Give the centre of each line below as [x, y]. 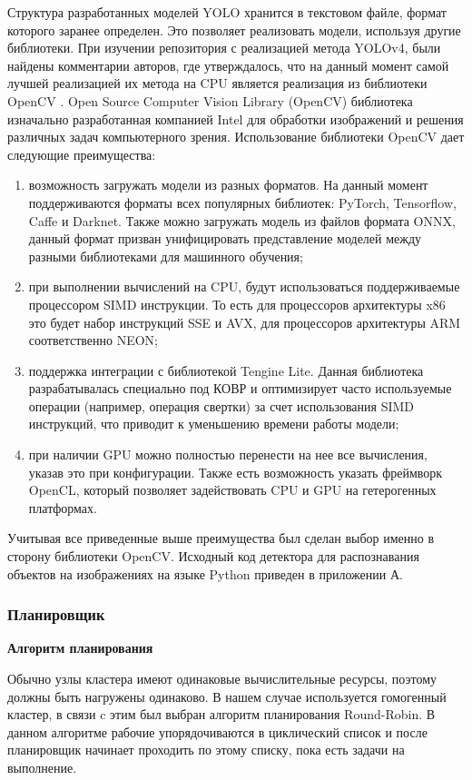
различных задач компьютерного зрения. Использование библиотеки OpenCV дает [236, 137]
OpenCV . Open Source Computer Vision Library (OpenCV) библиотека [210, 100]
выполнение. [42, 767]
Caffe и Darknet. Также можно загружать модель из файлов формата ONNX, [242, 220]
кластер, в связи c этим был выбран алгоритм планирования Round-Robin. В [221, 714]
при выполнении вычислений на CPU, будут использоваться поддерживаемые [244, 286]
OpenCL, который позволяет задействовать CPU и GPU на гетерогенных [232, 490]
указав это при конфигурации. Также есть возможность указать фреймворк [236, 472]
